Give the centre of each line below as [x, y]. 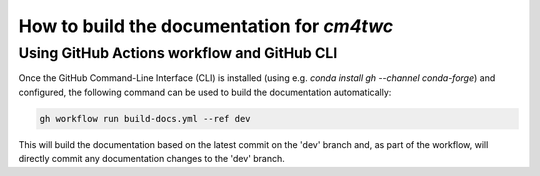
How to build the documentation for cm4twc [206, 26]
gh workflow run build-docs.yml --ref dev [145, 118]
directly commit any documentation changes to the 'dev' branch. [151, 159]
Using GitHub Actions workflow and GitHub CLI [178, 53]
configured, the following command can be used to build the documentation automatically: [205, 92]
